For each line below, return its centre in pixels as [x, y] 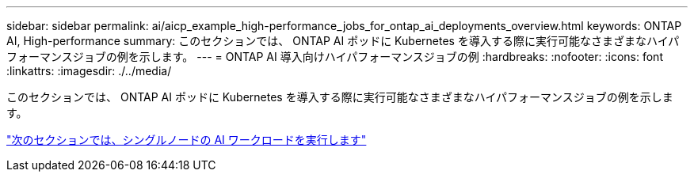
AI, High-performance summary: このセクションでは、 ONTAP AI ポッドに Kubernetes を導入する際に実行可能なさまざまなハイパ [343, 41]
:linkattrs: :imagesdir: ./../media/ [89, 71]
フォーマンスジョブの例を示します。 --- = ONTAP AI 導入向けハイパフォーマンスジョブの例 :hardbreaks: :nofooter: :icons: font [335, 57]
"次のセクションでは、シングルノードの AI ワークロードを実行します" [187, 140]
